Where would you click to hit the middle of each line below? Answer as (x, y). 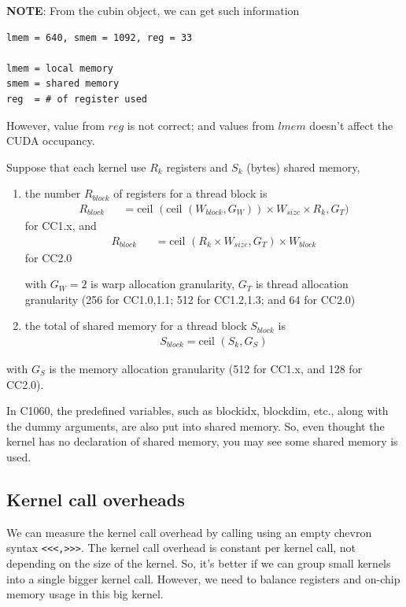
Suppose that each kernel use (76, 167)
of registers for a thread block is (190, 193)
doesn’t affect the (351, 125)
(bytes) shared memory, (303, 167)
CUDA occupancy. (51, 141)
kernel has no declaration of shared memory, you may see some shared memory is (202, 441)
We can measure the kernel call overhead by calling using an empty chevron (189, 532)
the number (53, 193)
